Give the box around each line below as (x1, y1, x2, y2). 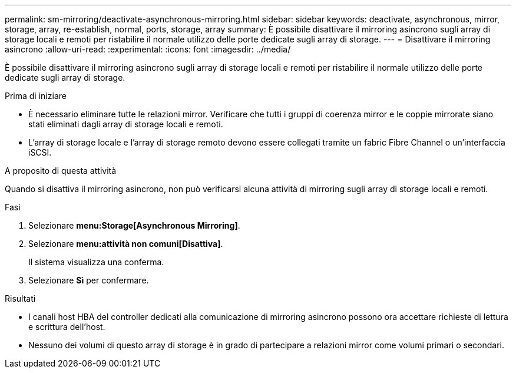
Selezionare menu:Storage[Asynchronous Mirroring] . (28, 220, 240, 230)
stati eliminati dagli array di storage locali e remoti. (28, 119, 223, 129)
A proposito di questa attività (5, 166, 117, 176)
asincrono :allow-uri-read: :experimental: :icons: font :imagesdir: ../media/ (5, 44, 291, 54)
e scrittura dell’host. (28, 322, 105, 332)
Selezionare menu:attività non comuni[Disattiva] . (28, 239, 223, 249)
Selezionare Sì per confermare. (28, 275, 149, 285)
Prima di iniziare (5, 91, 67, 101)
